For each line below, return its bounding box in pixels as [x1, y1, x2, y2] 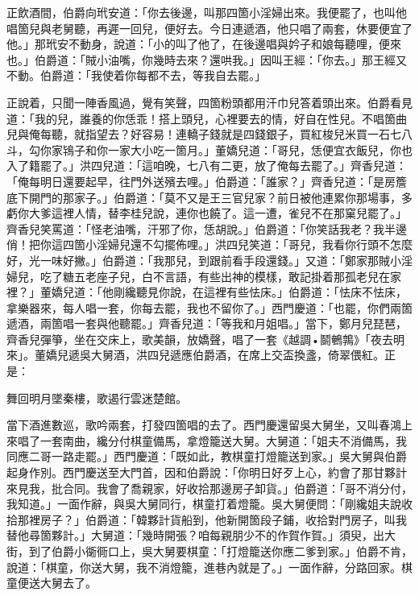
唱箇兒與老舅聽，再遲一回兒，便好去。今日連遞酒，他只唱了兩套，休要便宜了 [6, 19, 413, 36]
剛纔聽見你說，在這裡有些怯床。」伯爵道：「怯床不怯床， [113, 284, 407, 300]
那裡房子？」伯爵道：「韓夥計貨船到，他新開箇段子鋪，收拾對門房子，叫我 [17, 511, 407, 528]
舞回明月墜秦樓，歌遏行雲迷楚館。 [6, 389, 187, 406]
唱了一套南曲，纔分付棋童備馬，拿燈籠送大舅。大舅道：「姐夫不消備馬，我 [17, 432, 407, 449]
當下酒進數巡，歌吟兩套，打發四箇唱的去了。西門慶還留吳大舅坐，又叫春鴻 [6, 416, 401, 433]
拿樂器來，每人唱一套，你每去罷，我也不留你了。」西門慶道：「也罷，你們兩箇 [6, 299, 413, 316]
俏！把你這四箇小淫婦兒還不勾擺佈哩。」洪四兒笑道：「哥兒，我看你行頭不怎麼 [6, 236, 413, 253]
